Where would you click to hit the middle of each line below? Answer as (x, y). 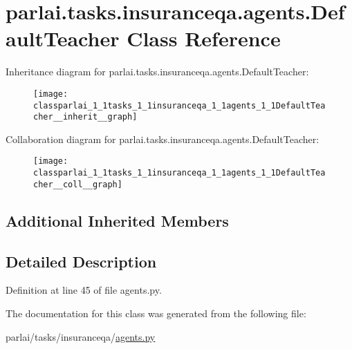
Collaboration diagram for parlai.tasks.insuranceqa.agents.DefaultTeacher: (163, 139)
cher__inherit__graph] (85, 117)
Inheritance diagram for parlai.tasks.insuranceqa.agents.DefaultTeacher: (157, 72)
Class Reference (204, 38)
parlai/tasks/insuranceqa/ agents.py (81, 336)
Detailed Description (81, 261)
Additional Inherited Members (117, 220)
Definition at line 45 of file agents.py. (84, 290)
